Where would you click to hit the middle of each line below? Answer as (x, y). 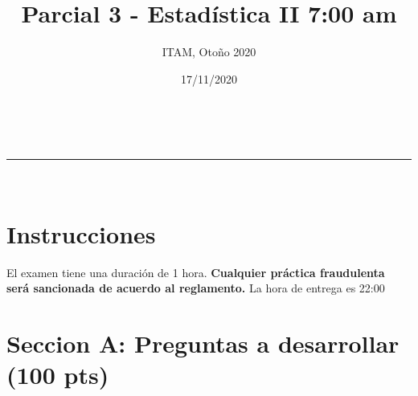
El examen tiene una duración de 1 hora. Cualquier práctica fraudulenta (196, 272)
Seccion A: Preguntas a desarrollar (203, 343)
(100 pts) (58, 375)
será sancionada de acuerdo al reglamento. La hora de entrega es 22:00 (196, 288)
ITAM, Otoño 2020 (209, 52)
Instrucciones (81, 233)
